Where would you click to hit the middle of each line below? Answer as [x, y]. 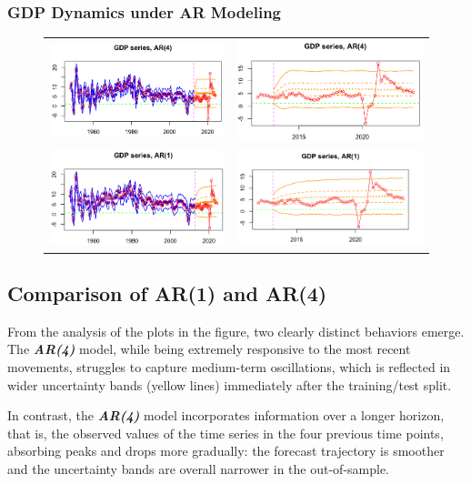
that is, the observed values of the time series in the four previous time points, [225, 433]
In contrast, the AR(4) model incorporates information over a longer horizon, [226, 415]
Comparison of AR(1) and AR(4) [167, 292]
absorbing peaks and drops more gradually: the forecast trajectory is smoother [226, 451]
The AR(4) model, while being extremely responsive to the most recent [209, 349]
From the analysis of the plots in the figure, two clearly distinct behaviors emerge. [236, 331]
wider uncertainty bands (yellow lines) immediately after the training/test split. [230, 384]
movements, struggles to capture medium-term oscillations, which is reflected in [229, 366]
